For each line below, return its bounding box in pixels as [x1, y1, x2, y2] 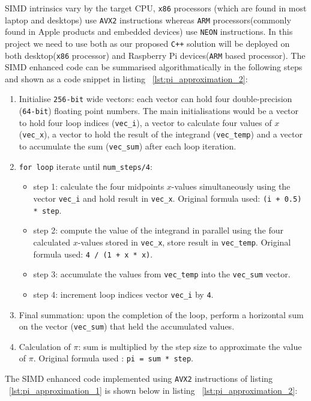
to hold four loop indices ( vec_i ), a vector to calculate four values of [19, 116, 272, 128]
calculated [33, 235, 71, 248]
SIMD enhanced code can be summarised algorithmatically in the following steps [5, 61, 303, 73]
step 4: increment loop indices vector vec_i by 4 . [33, 288, 214, 300]
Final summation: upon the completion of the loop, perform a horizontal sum [19, 308, 304, 321]
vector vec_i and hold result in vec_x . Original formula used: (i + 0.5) [33, 192, 302, 204]
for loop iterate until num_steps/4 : [19, 160, 152, 172]
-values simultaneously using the [171, 180, 291, 193]
